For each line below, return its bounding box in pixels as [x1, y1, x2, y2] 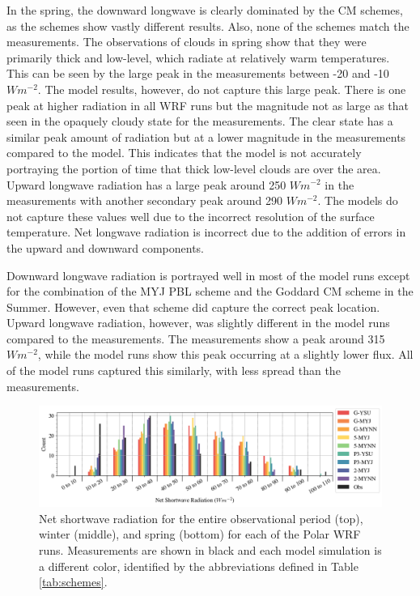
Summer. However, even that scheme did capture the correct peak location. [6, 298, 380, 315]
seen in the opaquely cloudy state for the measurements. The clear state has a [6, 113, 393, 130]
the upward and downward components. [6, 239, 205, 256]
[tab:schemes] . [39, 573, 108, 590]
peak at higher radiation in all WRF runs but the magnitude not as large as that [6, 96, 409, 113]
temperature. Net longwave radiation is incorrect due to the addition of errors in [6, 223, 406, 241]
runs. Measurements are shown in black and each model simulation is [39, 542, 382, 559]
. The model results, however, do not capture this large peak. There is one [37, 80, 406, 97]
